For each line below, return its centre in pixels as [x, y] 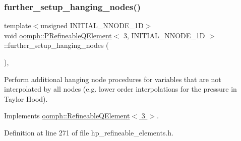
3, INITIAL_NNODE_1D [164, 35]
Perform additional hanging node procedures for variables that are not [113, 79]
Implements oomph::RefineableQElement [67, 116]
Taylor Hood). [26, 98]
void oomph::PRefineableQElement [58, 35]
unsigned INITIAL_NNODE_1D [92, 25]
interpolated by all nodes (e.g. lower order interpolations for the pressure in [120, 89]
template [18, 25]
